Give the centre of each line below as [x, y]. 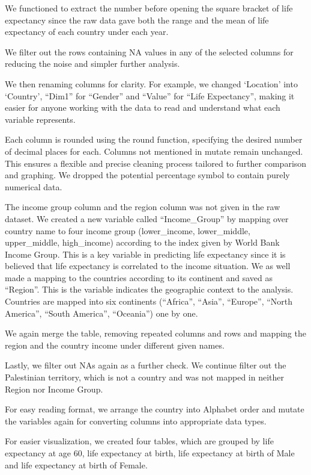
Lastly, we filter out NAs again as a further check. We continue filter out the [146, 365]
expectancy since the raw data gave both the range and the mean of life [137, 20]
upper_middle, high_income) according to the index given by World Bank [142, 242]
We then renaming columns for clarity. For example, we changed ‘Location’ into [151, 83]
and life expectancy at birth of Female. [76, 464]
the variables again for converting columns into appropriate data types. [136, 421]
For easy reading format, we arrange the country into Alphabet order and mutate [155, 409]
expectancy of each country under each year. [87, 32]
